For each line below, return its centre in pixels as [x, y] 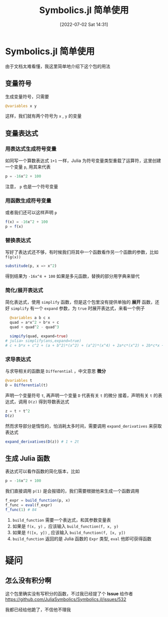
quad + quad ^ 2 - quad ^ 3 [34, 327]
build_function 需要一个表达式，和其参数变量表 [61, 520]
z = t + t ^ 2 [17, 411]
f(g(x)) [13, 257]
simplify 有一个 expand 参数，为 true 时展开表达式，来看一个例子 [78, 308]
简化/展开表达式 [24, 290]
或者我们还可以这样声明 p [31, 212]
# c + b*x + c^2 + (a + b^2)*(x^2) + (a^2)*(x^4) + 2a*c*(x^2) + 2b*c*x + [85, 345]
